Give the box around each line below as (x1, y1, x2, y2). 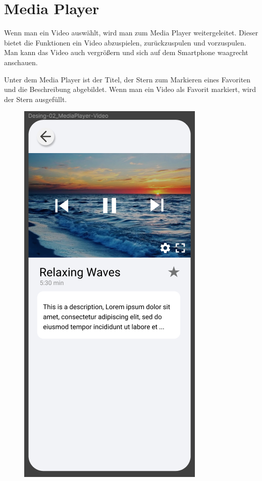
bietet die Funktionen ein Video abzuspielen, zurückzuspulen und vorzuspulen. (4, 37, 246, 47)
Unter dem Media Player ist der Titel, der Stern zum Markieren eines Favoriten (4, 74, 251, 84)
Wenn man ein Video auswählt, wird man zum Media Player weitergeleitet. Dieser (4, 27, 258, 38)
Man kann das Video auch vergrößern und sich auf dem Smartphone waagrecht (4, 47, 248, 58)
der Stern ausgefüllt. (4, 93, 67, 104)
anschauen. (4, 57, 38, 67)
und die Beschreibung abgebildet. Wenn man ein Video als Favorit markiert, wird (4, 84, 256, 94)
